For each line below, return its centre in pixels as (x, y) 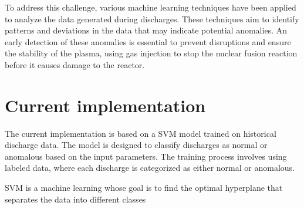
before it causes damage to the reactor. (75, 64)
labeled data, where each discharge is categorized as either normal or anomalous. (150, 168)
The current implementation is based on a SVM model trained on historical (141, 133)
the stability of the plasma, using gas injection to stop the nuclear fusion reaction (151, 53)
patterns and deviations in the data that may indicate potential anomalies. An (146, 30)
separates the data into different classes (75, 199)
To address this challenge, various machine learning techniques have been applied (151, 7)
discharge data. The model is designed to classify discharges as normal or (136, 145)
